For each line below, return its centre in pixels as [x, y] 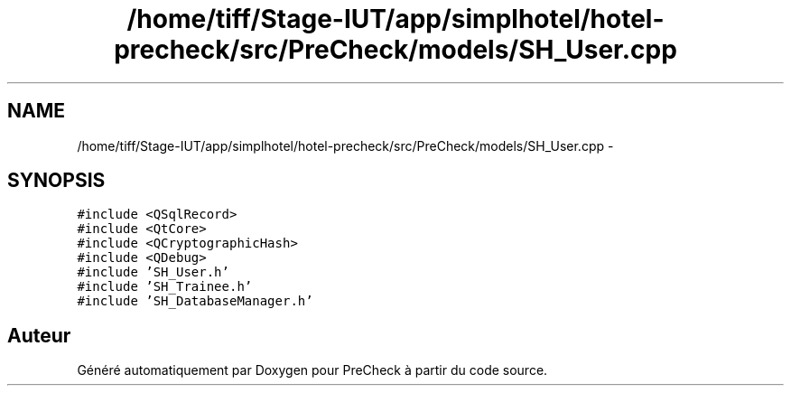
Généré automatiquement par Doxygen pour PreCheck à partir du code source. [312, 370]
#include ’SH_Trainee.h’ [165, 287]
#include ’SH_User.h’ [153, 272]
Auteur [39, 335]
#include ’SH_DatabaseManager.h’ [195, 301]
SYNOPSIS [56, 181]
